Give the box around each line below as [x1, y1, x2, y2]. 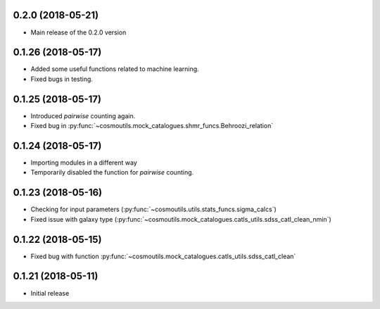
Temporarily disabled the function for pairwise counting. [30, 168, 194, 177]
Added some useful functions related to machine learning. [30, 65, 200, 73]
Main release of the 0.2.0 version [30, 28, 127, 37]
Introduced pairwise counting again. [30, 111, 136, 120]
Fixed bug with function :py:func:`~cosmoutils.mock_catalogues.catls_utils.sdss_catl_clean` [30, 252, 296, 260]
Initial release [30, 289, 70, 297]
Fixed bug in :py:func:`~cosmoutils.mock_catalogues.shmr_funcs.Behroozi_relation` [30, 122, 274, 130]
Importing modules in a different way [30, 158, 137, 167]
